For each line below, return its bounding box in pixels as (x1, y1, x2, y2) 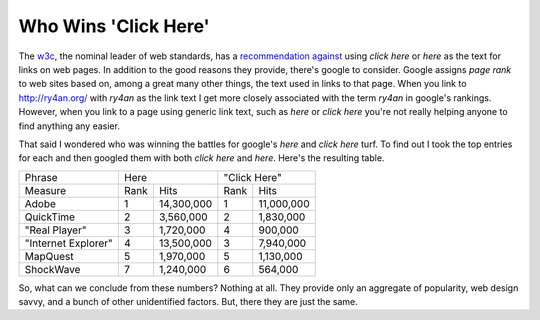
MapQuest (24, 249, 74, 263)
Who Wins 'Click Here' (18, 15, 210, 37)
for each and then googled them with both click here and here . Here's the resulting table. (18, 152, 385, 164)
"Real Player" (24, 223, 87, 237)
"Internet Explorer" (24, 236, 114, 250)
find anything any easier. (18, 120, 120, 132)
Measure (24, 183, 67, 197)
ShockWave (24, 262, 81, 276)
